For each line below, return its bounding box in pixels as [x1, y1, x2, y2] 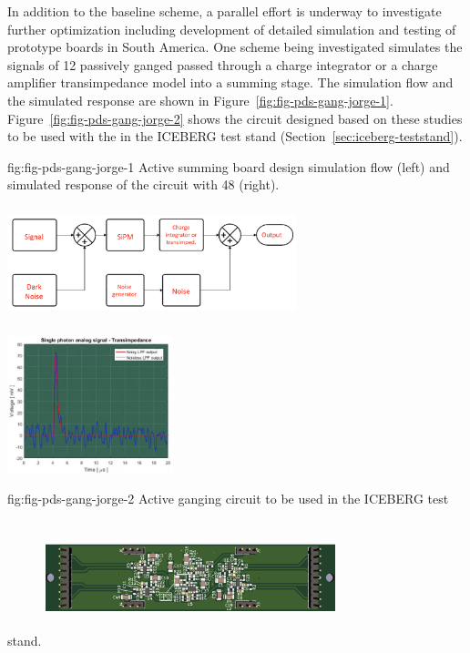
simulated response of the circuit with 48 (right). [7, 175, 280, 194]
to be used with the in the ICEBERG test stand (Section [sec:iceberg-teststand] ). [7, 127, 463, 146]
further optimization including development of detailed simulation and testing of [7, 19, 456, 38]
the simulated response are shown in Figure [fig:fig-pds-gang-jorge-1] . [7, 90, 393, 109]
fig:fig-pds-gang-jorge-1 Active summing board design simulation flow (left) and [7, 157, 450, 176]
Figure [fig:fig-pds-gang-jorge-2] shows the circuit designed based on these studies [7, 108, 463, 128]
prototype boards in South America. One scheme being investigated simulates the [7, 37, 463, 56]
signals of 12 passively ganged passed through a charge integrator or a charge [7, 55, 438, 74]
